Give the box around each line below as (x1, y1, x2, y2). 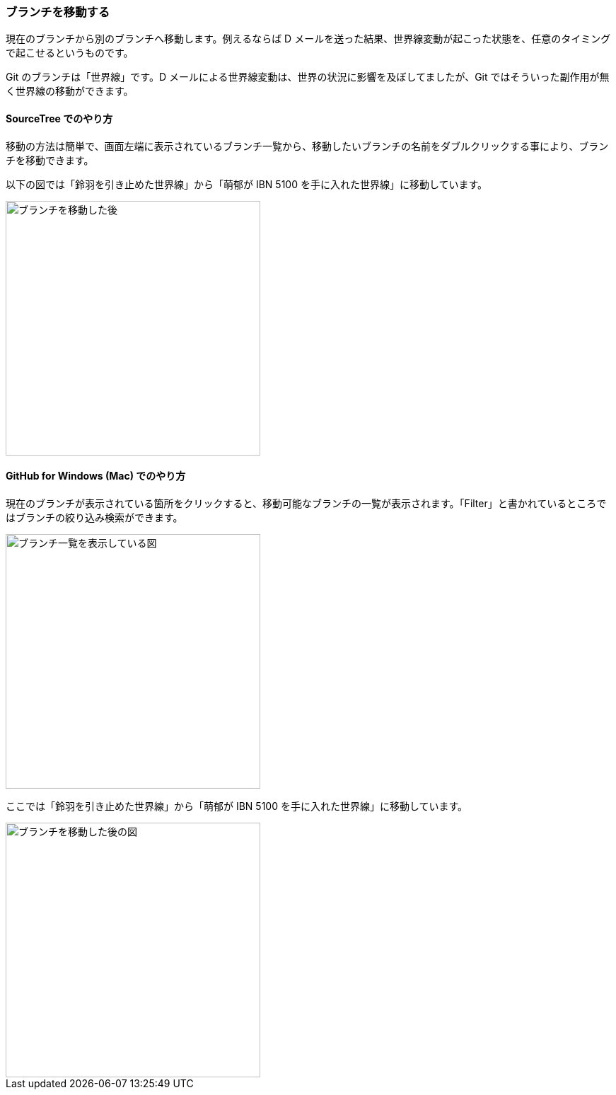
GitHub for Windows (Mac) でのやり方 (6, 470, 186, 482)
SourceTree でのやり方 (6, 112, 113, 124)
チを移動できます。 (6, 153, 94, 166)
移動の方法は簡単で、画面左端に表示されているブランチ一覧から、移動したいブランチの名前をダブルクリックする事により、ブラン (6, 139, 609, 152)
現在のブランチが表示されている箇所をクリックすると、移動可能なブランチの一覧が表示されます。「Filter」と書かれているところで (6, 497, 607, 509)
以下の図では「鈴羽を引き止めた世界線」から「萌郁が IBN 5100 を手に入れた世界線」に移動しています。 (6, 178, 488, 190)
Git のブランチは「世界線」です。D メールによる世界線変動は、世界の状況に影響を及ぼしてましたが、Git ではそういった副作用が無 (6, 71, 610, 83)
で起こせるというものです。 (6, 47, 134, 59)
